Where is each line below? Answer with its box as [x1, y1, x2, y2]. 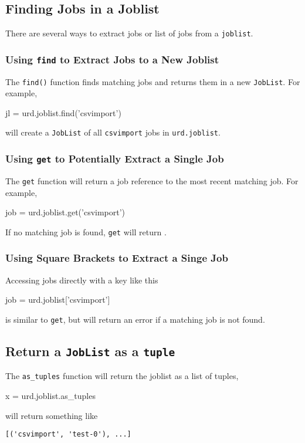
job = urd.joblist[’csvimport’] [5, 293, 110, 306]
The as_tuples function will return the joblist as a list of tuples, [5, 370, 239, 382]
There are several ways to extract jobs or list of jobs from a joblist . [5, 27, 253, 39]
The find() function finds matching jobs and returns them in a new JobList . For [5, 75, 300, 87]
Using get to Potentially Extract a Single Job [5, 151, 224, 166]
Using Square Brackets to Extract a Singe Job [5, 251, 228, 265]
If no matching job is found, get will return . [5, 225, 167, 238]
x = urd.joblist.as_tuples [5, 389, 96, 401]
